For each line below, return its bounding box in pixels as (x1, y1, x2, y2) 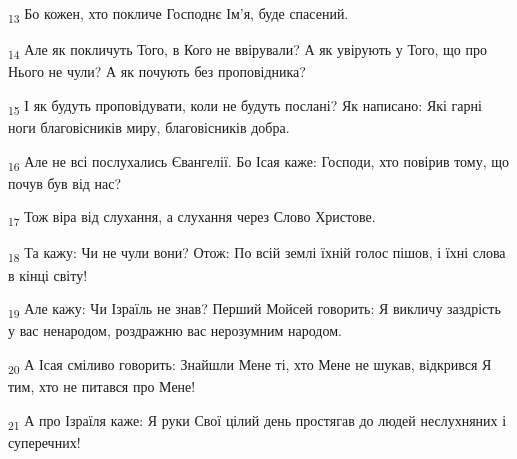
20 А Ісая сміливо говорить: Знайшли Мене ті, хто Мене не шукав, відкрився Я (8, 353, 492, 377)
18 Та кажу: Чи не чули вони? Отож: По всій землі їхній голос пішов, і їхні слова (8, 242, 506, 266)
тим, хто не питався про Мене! (8, 375, 196, 396)
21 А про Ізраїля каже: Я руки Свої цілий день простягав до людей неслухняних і (8, 409, 507, 433)
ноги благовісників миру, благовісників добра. (8, 116, 290, 137)
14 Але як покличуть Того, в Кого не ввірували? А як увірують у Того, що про (8, 39, 487, 62)
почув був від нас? (8, 172, 122, 193)
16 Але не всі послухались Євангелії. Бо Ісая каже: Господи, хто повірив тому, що (8, 150, 510, 174)
